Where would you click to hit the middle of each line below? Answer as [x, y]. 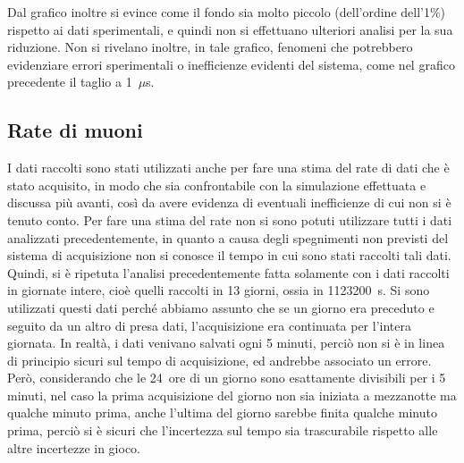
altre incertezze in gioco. [74, 447]
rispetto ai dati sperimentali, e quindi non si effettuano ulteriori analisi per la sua [230, 29]
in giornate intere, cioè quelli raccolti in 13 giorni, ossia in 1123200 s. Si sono [219, 290]
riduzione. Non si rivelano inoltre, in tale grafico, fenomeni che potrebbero [210, 47]
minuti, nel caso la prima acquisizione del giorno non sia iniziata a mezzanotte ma [232, 395]
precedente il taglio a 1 [70, 82]
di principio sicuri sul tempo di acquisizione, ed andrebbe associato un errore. [219, 360]
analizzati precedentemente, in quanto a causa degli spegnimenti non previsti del [228, 237]
